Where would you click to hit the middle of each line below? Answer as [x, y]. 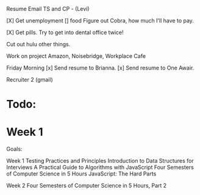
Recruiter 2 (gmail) [30, 80]
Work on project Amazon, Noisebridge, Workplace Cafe [76, 56]
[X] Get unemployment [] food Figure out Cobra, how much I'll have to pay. [100, 20]
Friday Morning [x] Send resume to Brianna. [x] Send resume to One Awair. [100, 68]
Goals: [14, 149]
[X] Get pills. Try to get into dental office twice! [65, 32]
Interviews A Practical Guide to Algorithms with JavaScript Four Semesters [100, 168]
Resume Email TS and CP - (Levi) [48, 9]
